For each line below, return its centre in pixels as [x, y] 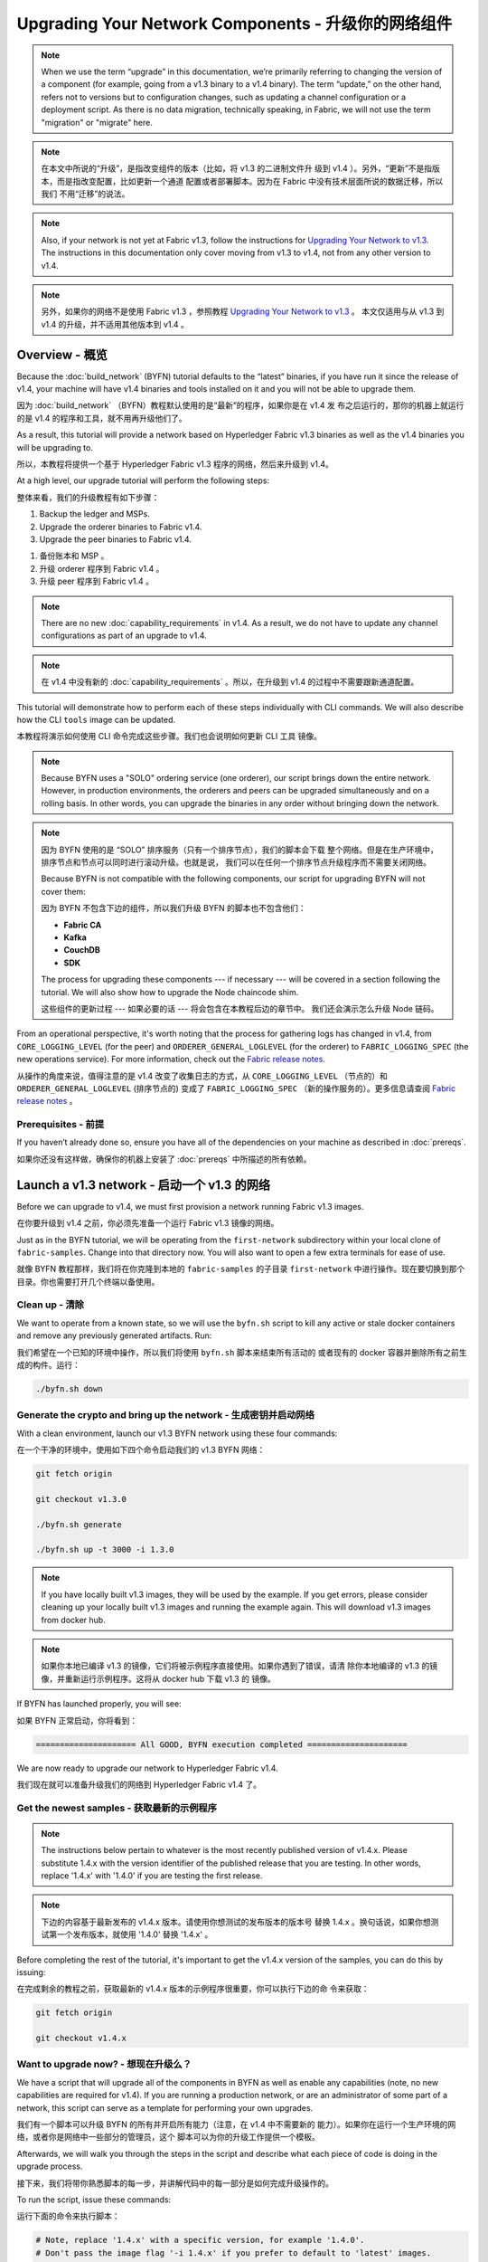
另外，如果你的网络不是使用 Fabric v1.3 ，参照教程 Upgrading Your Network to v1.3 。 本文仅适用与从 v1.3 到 [243, 311]
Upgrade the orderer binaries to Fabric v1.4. [121, 527]
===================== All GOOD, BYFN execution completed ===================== [222, 1744]
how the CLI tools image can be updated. [96, 719]
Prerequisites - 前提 [60, 1125]
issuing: [31, 1972]
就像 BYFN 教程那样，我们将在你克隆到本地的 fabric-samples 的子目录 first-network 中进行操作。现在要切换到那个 [241, 1269]
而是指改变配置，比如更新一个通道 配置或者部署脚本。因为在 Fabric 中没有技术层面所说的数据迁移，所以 [249, 181]
